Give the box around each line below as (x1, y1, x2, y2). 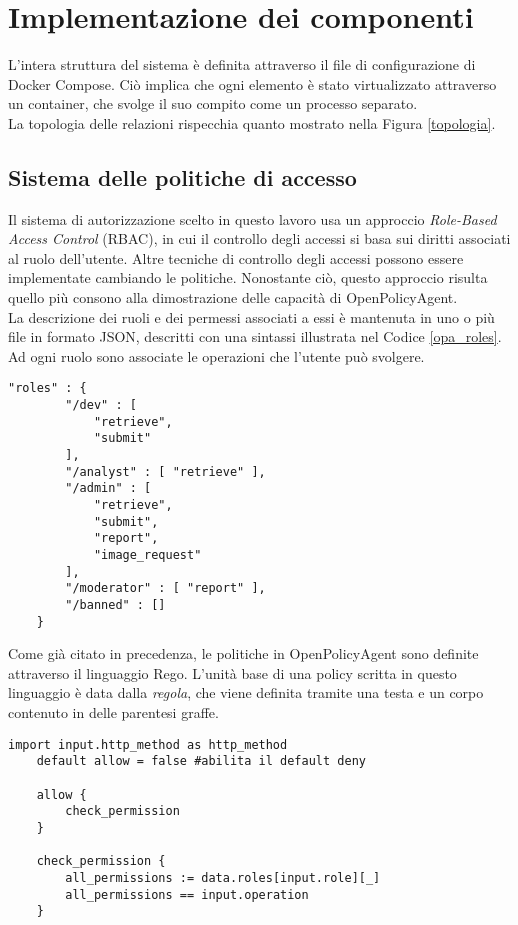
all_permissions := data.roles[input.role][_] (65, 870, 381, 885)
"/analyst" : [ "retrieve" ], (65, 464, 266, 479)
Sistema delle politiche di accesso (8, 161, 357, 192)
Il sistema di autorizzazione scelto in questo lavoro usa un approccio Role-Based (8, 208, 497, 229)
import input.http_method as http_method (8, 737, 288, 752)
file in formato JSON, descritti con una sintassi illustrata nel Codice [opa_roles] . (8, 326, 502, 347)
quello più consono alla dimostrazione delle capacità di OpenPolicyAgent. (8, 287, 458, 308)
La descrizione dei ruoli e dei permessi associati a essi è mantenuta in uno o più (8, 306, 495, 327)
